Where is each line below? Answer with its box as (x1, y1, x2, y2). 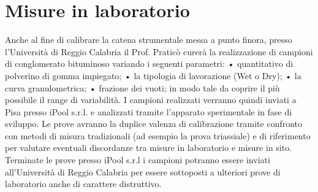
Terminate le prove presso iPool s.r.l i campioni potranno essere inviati (5, 153, 270, 166)
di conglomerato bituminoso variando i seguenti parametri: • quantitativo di (5, 57, 293, 70)
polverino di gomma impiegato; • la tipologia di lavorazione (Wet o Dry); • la (5, 69, 301, 82)
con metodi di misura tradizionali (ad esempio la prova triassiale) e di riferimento (5, 129, 311, 142)
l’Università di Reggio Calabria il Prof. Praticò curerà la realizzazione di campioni (5, 45, 313, 58)
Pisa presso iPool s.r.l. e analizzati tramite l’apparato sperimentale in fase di (5, 105, 292, 118)
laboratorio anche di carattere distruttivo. (5, 177, 162, 190)
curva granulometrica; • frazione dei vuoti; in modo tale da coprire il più (5, 81, 280, 94)
